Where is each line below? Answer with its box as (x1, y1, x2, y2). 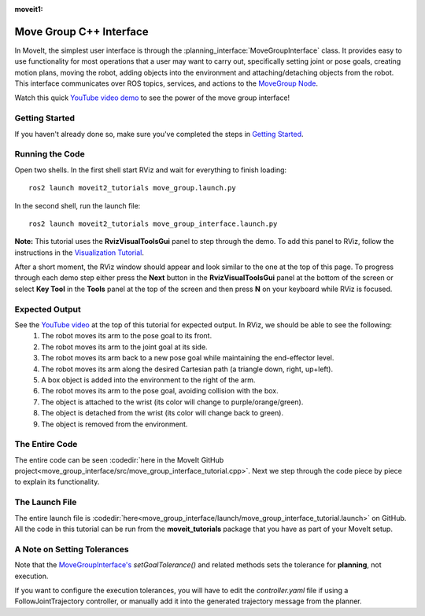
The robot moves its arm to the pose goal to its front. (41, 331, 213, 341)
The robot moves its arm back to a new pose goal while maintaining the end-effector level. (41, 353, 334, 363)
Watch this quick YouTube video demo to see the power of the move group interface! (14, 93, 290, 102)
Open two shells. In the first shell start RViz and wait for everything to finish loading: (14, 165, 287, 175)
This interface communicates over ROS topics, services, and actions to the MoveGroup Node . (14, 79, 319, 88)
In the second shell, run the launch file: (14, 201, 141, 210)
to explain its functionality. (14, 477, 100, 487)
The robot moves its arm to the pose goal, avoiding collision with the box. (41, 386, 279, 396)
